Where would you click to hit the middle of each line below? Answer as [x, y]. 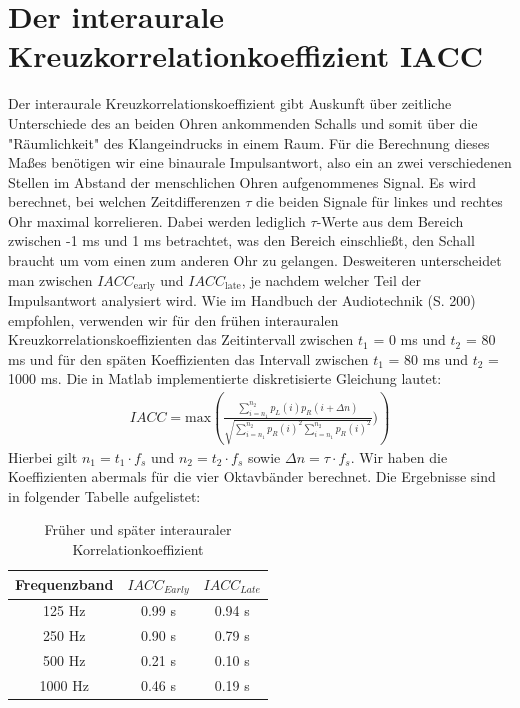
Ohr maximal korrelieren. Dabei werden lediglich [157, 220]
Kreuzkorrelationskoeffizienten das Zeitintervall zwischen [181, 339]
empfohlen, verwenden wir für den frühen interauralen [173, 319]
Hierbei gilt [43, 456]
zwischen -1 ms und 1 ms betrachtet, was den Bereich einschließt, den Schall [241, 240]
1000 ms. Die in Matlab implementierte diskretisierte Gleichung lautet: [225, 378]
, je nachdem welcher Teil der [331, 279]
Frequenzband [64, 583]
